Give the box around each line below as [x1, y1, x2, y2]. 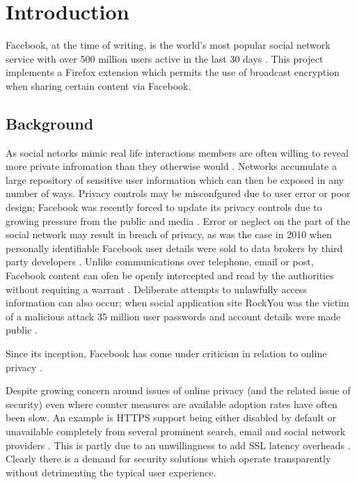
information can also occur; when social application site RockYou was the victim [6, 295, 349, 310]
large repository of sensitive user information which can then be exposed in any [6, 172, 344, 187]
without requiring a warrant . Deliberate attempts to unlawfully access [6, 281, 308, 296]
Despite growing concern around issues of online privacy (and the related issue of [6, 383, 351, 398]
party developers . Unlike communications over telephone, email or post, [6, 254, 314, 269]
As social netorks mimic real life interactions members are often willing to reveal [6, 145, 349, 159]
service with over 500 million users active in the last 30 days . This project [6, 51, 324, 65]
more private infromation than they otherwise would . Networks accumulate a [6, 159, 337, 173]
